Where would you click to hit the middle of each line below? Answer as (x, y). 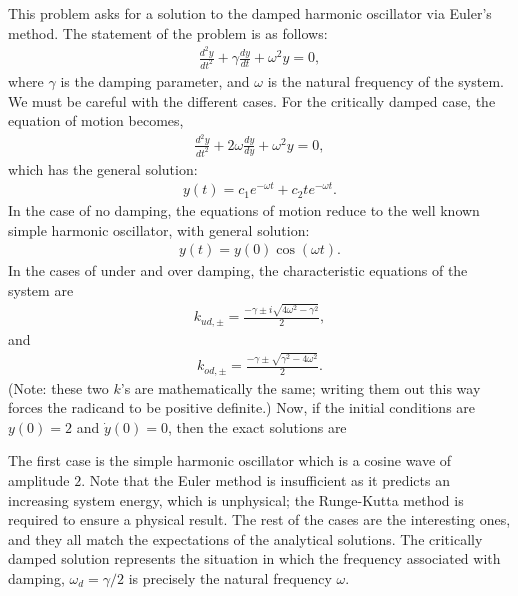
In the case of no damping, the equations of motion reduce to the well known (244, 210)
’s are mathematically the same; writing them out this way (300, 387)
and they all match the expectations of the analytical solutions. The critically (245, 538)
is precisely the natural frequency (230, 577)
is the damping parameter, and (155, 80)
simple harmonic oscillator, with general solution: (159, 229)
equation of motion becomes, (96, 120)
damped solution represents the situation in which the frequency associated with (254, 558)
